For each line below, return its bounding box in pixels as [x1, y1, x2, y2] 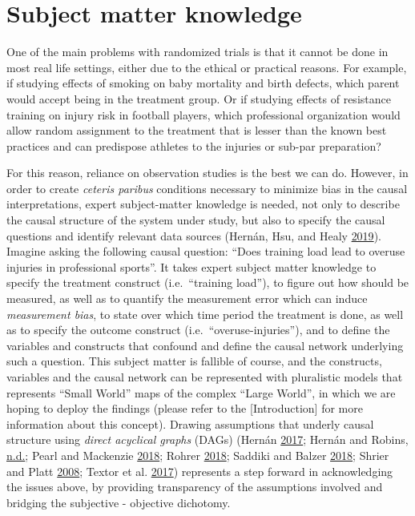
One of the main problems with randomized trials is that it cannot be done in [6, 43, 389, 60]
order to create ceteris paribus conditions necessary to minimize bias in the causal [6, 179, 408, 196]
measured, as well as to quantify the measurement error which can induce [6, 290, 368, 307]
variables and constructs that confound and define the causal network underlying [6, 337, 404, 353]
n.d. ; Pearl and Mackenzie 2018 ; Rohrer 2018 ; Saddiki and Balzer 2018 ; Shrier [6, 446, 389, 463]
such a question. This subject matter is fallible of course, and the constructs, [6, 353, 382, 369]
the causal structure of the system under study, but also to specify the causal [6, 212, 385, 228]
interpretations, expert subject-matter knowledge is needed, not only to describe [6, 196, 400, 212]
